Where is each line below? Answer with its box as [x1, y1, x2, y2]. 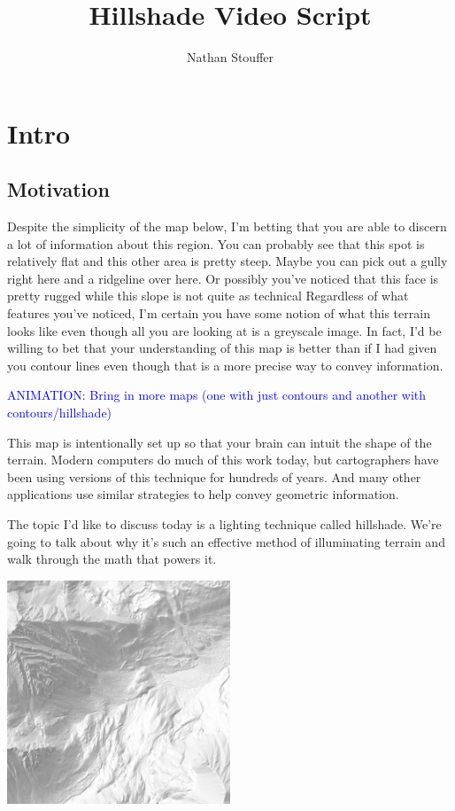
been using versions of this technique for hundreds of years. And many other [7, 467, 421, 486]
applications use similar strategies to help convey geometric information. [7, 485, 399, 503]
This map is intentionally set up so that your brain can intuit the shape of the [7, 433, 432, 451]
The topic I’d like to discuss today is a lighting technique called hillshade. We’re [7, 515, 442, 534]
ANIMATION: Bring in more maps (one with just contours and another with [7, 386, 427, 404]
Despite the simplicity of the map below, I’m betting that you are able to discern [7, 217, 447, 236]
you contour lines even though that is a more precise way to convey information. [7, 355, 443, 374]
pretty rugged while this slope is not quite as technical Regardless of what [7, 286, 409, 305]
